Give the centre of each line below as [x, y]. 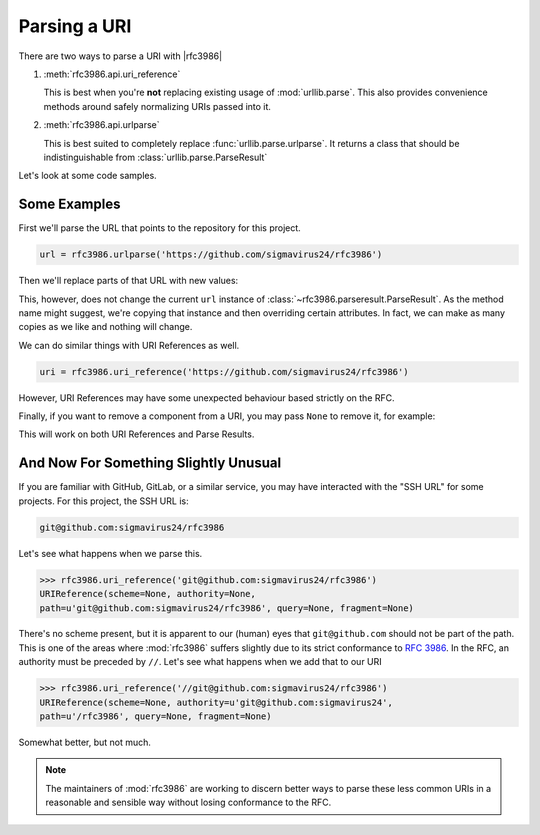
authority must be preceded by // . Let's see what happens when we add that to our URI [200, 662]
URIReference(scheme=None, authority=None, [148, 594]
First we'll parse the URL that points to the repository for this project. [160, 228]
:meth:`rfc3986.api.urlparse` [101, 125]
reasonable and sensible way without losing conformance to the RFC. [188, 802]
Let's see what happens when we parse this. [110, 553]
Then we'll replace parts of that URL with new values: [128, 281]
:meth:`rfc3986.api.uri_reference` [112, 74]
